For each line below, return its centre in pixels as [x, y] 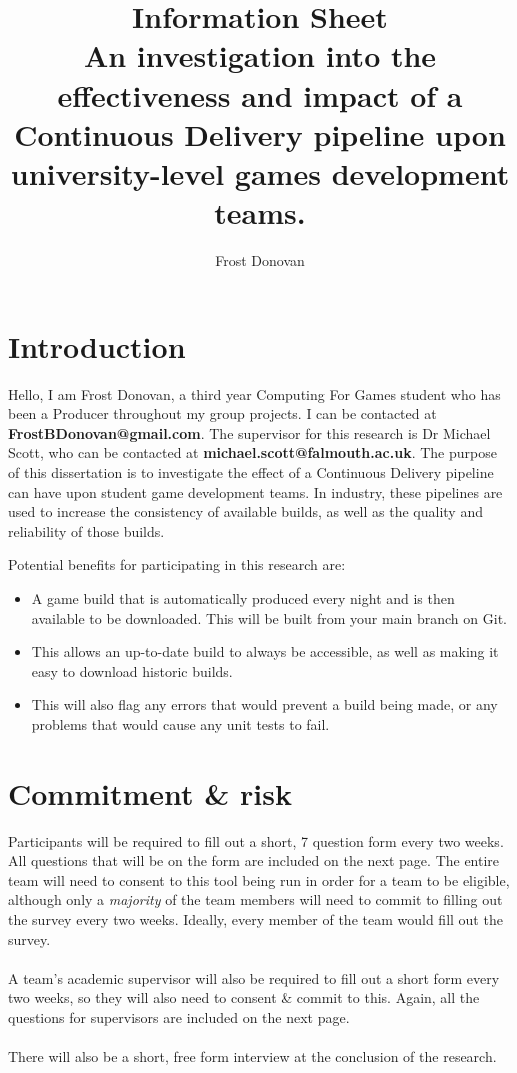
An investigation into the [260, 55]
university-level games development [260, 172]
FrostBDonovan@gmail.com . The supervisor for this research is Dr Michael [249, 432]
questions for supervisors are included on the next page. [179, 1016]
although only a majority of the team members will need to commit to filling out [255, 899]
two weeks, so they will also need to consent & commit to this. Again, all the [244, 997]
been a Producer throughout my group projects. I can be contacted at [222, 413]
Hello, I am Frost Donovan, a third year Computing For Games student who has [254, 393]
